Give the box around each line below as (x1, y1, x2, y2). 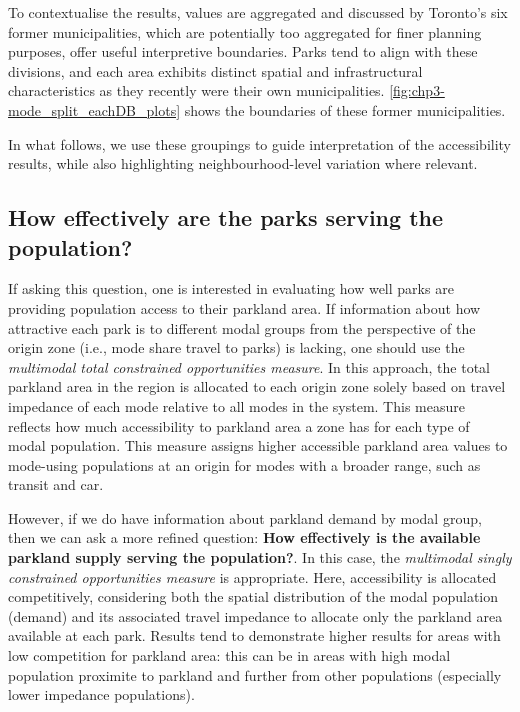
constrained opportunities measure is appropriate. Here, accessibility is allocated (8, 566, 497, 587)
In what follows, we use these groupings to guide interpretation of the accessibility (8, 133, 512, 154)
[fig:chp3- (389, 80, 445, 101)
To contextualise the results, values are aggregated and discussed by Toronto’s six (8, 2, 508, 22)
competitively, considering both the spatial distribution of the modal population (8, 586, 499, 607)
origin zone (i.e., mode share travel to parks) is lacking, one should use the (8, 337, 465, 358)
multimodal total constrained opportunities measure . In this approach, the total (8, 356, 490, 377)
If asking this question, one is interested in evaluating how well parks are (8, 278, 454, 299)
